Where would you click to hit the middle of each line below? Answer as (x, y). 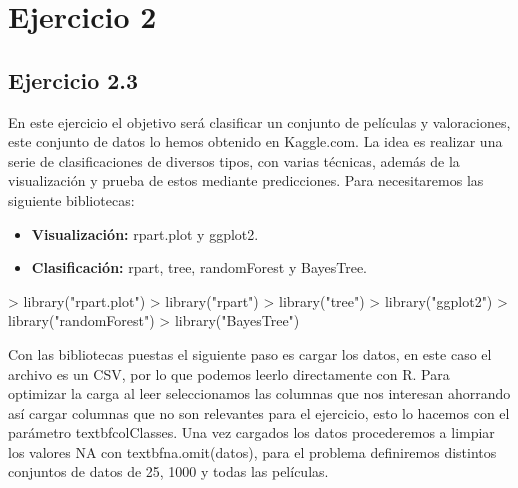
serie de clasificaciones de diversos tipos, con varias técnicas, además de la (234, 160)
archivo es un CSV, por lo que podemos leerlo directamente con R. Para (229, 373)
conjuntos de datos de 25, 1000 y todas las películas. (168, 471)
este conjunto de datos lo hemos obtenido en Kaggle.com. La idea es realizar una (255, 141)
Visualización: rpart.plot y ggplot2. (145, 233)
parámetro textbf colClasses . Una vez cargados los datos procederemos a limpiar (251, 432)
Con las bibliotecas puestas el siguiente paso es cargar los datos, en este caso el (250, 353)
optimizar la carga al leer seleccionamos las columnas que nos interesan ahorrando (259, 393)
